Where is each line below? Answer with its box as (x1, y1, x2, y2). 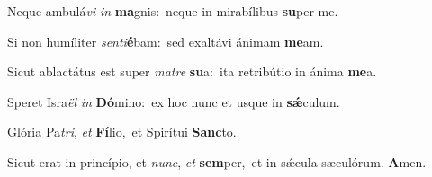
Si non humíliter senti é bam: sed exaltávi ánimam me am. (7, 31, 324, 50)
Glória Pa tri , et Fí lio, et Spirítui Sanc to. (7, 122, 237, 141)
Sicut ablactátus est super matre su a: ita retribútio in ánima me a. (7, 62, 377, 81)
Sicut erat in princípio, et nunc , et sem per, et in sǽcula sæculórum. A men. (7, 152, 427, 171)
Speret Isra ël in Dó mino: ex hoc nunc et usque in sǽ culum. (7, 92, 340, 111)
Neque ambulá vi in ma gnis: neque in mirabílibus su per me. (7, 2, 338, 20)
